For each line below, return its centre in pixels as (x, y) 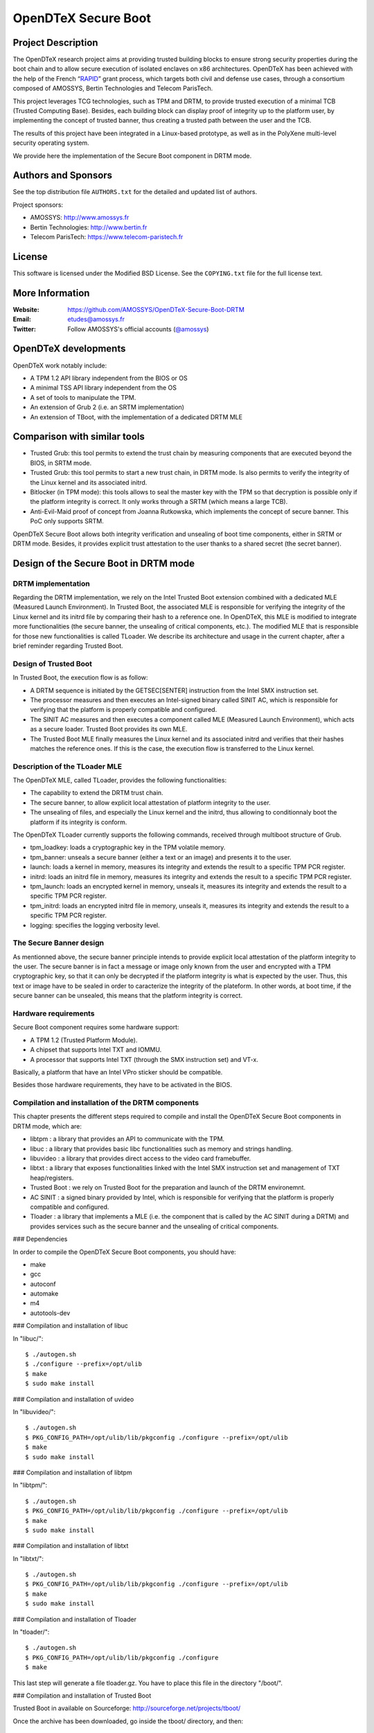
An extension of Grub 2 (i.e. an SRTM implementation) (107, 407)
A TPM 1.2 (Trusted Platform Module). (84, 1040)
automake (44, 1294)
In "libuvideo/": (34, 1412)
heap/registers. (52, 1178)
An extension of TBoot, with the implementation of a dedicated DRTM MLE (136, 417)
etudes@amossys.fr (96, 320)
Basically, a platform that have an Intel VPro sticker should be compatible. (118, 1072)
